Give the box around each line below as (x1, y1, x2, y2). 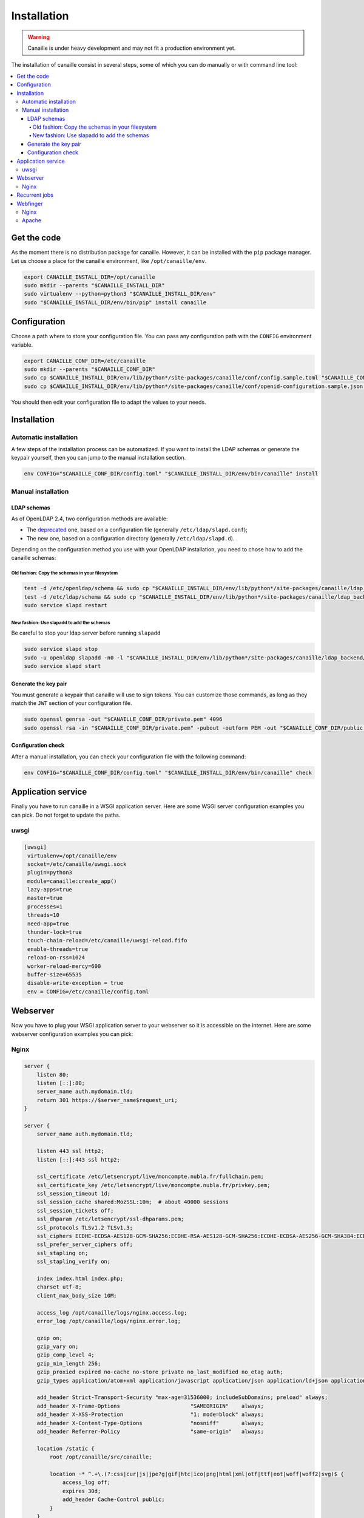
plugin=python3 (27, 869, 73, 876)
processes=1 (27, 903, 63, 910)
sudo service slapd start (24, 662, 101, 669)
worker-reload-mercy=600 (27, 962, 101, 970)
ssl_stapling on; (36, 1250, 89, 1256)
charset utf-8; (36, 1284, 82, 1290)
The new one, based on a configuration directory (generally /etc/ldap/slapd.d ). (26, 534, 235, 542)
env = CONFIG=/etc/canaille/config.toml (27, 988, 149, 995)
